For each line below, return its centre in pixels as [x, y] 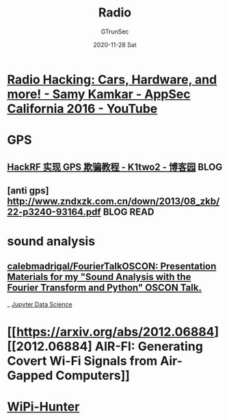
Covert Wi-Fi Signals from [82, 361]
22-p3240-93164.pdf [54, 212]
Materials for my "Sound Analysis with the [99, 277]
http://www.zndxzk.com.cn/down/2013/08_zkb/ [113, 201]
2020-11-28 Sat [115, 44]
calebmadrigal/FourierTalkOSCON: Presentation [112, 266]
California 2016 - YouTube [82, 108]
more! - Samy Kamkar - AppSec [99, 94]
